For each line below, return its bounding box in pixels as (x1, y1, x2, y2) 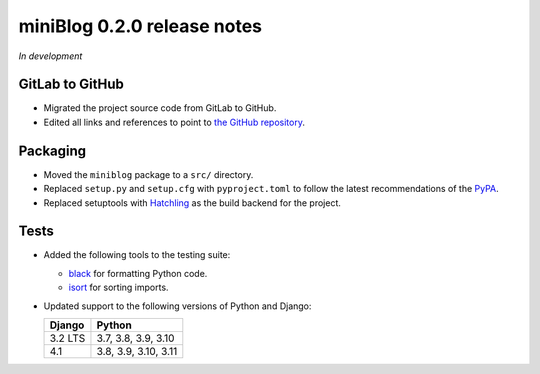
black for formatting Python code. (68, 267, 208, 279)
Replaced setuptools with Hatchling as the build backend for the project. (43, 196, 342, 209)
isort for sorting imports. (68, 281, 169, 294)
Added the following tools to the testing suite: (43, 249, 231, 261)
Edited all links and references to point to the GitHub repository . (43, 116, 305, 128)
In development (18, 50, 83, 62)
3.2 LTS (49, 331, 86, 345)
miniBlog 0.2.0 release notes (18, 15, 262, 37)
